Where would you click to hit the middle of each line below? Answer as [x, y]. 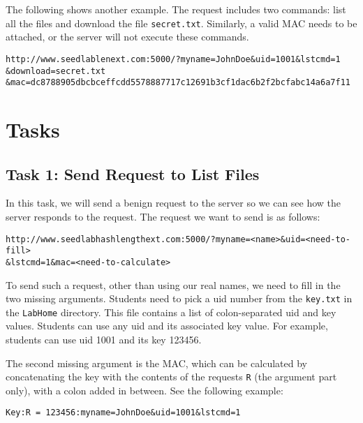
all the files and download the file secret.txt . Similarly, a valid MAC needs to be [181, 23]
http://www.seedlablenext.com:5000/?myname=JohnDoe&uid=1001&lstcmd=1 [173, 59]
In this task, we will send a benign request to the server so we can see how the [173, 203]
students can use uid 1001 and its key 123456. [104, 340]
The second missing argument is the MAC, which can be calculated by [156, 363]
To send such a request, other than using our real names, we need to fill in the [173, 284]
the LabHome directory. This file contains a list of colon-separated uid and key [171, 312]
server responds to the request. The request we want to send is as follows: [163, 216]
